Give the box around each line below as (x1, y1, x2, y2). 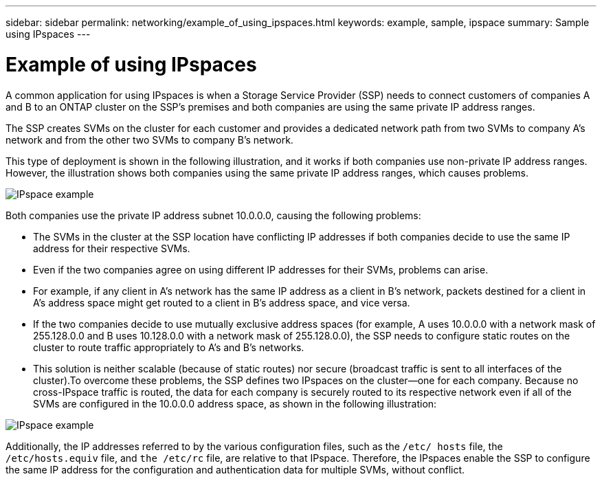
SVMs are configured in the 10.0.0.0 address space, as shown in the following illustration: (33, 397, 437, 410)
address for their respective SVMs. (33, 242, 190, 254)
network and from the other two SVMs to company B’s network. (5, 133, 293, 146)
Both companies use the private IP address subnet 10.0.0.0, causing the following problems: (5, 209, 421, 221)
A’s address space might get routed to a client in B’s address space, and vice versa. (33, 296, 410, 309)
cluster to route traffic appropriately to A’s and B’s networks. (33, 341, 304, 353)
